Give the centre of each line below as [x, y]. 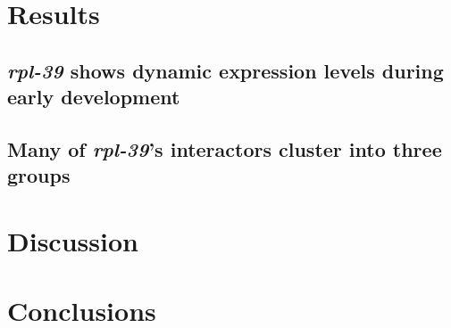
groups [39, 175]
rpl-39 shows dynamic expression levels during [225, 70]
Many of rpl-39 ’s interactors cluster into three [225, 148]
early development [94, 97]
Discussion [73, 240]
